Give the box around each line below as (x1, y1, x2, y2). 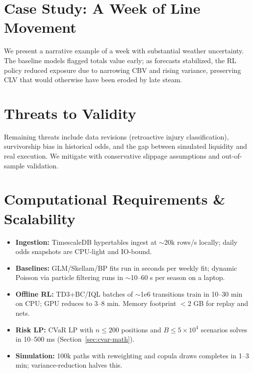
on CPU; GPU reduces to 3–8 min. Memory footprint (15, 298, 177, 308)
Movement (4, 17, 76, 37)
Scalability (4, 208, 76, 228)
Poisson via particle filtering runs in (15, 272, 123, 282)
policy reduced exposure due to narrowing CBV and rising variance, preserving (4, 65, 241, 75)
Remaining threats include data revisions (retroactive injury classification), (4, 131, 229, 141)
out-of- (222, 151, 242, 161)
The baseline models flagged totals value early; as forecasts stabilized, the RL (4, 55, 236, 65)
